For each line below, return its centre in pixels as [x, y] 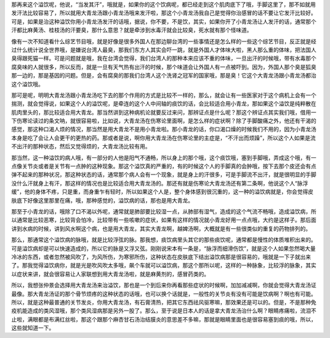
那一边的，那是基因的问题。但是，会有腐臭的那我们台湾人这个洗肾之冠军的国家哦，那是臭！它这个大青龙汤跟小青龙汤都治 [164, 76]
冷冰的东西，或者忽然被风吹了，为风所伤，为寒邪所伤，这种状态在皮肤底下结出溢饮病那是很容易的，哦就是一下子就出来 [161, 257]
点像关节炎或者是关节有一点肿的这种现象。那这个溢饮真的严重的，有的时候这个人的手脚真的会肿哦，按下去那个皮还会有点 [164, 166]
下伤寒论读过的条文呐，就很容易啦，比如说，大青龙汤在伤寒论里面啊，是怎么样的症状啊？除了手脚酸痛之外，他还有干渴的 [164, 121]
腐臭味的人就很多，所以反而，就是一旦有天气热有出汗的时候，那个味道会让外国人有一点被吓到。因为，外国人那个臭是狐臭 [164, 67]
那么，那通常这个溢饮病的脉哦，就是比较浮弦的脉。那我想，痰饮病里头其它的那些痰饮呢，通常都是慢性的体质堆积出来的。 [164, 240]
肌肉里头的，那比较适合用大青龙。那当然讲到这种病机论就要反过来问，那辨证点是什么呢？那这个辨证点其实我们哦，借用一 [164, 112]
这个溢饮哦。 [28, 84]
